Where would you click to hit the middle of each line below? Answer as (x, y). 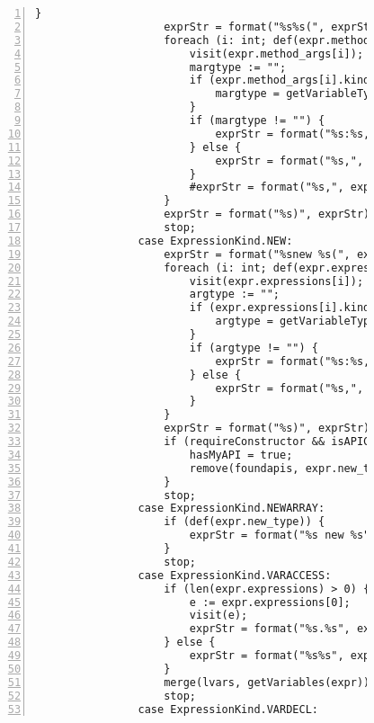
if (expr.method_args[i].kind (280, 80)
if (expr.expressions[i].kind (280, 308)
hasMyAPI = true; (241, 455)
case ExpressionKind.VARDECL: (228, 709)
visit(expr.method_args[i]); (276, 54)
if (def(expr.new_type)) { (245, 522)
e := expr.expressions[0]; (270, 602)
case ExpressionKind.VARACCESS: (235, 575)
